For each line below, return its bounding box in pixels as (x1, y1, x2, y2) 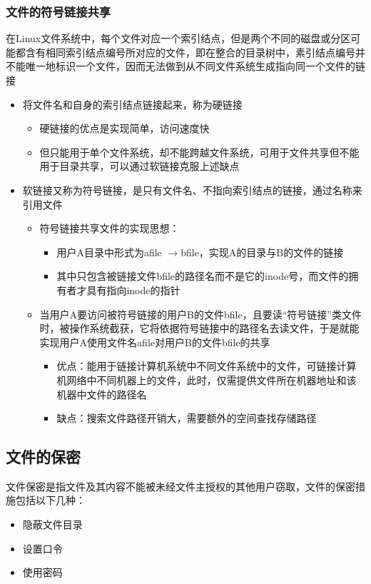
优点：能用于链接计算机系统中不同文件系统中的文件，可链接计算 (56, 358, 357, 373)
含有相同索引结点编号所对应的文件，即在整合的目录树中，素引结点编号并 (25, 44, 365, 59)
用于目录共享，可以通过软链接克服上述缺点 (39, 158, 240, 173)
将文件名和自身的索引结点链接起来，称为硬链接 (22, 96, 243, 111)
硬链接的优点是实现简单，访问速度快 (39, 121, 210, 136)
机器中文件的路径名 (56, 386, 147, 401)
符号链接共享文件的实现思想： (39, 221, 180, 236)
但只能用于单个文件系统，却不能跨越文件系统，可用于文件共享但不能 (39, 144, 360, 159)
